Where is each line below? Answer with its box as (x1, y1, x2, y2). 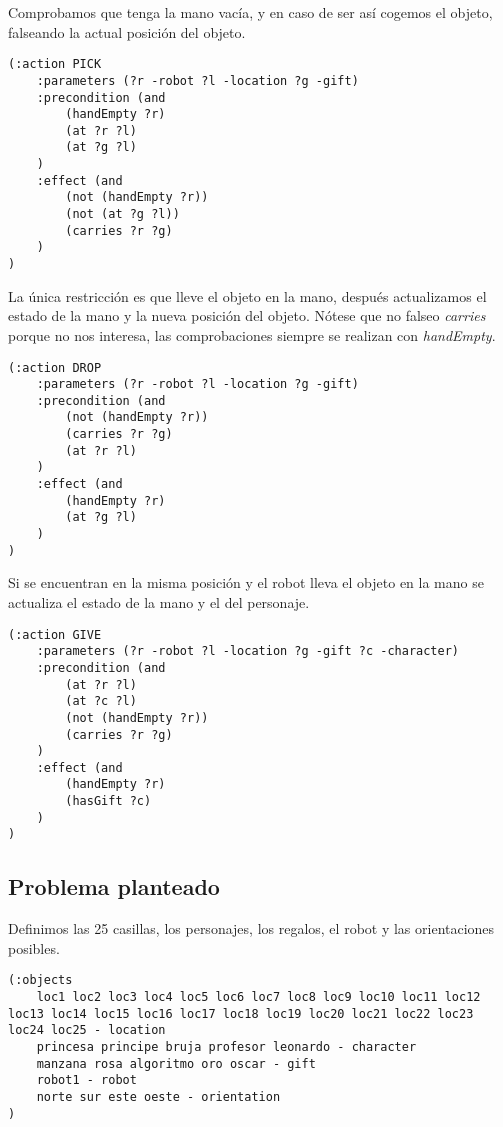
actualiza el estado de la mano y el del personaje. (8, 591, 310, 612)
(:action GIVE (8, 627, 102, 642)
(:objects (8, 973, 73, 988)
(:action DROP (8, 360, 102, 375)
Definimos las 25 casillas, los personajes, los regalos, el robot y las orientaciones (8, 918, 495, 939)
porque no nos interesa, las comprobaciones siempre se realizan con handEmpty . (8, 324, 496, 345)
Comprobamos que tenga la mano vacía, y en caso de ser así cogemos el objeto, (8, 2, 493, 22)
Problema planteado (8, 871, 220, 902)
